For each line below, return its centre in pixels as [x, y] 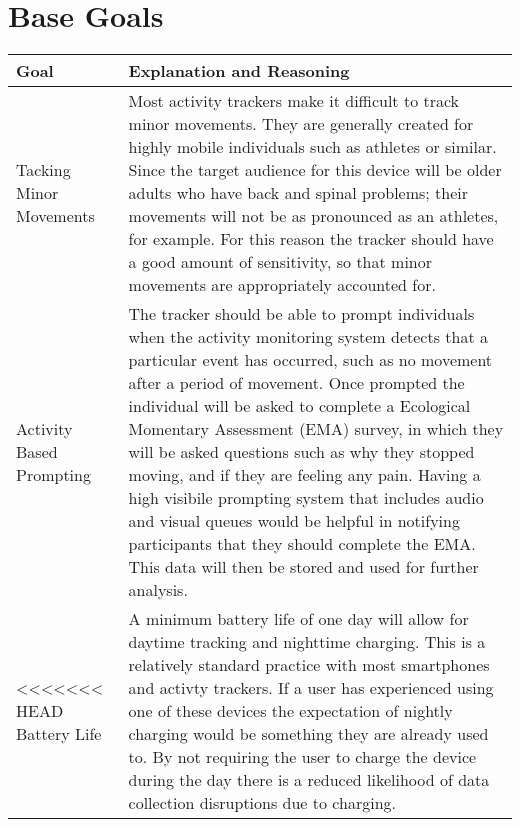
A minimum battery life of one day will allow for [298, 619]
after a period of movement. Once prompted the [296, 383]
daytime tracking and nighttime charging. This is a [307, 642]
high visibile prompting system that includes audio [306, 498]
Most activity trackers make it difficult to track [294, 101]
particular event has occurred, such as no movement [310, 360]
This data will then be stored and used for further [303, 567]
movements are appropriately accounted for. [282, 285]
